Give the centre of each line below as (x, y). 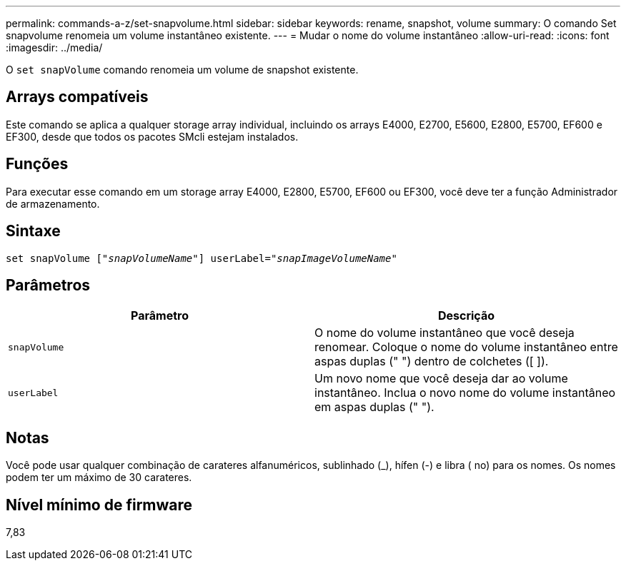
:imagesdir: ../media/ (54, 47)
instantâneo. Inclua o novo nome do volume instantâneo (465, 393)
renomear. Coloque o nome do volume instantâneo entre (466, 347)
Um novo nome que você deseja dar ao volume (441, 379)
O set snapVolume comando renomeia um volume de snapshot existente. (182, 70)
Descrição (466, 316)
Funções (37, 164)
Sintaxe (33, 231)
